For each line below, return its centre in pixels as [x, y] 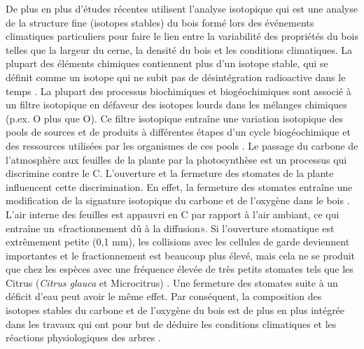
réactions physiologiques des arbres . [83, 337]
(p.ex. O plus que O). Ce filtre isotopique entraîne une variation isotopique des [174, 118]
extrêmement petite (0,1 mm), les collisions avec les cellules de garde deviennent [178, 242]
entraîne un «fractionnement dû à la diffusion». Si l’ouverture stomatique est [170, 228]
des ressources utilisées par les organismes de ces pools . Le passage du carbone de [182, 145]
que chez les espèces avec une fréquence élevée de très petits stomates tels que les [180, 269]
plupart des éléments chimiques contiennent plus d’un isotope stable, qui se [167, 63]
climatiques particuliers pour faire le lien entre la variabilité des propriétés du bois [182, 36]
